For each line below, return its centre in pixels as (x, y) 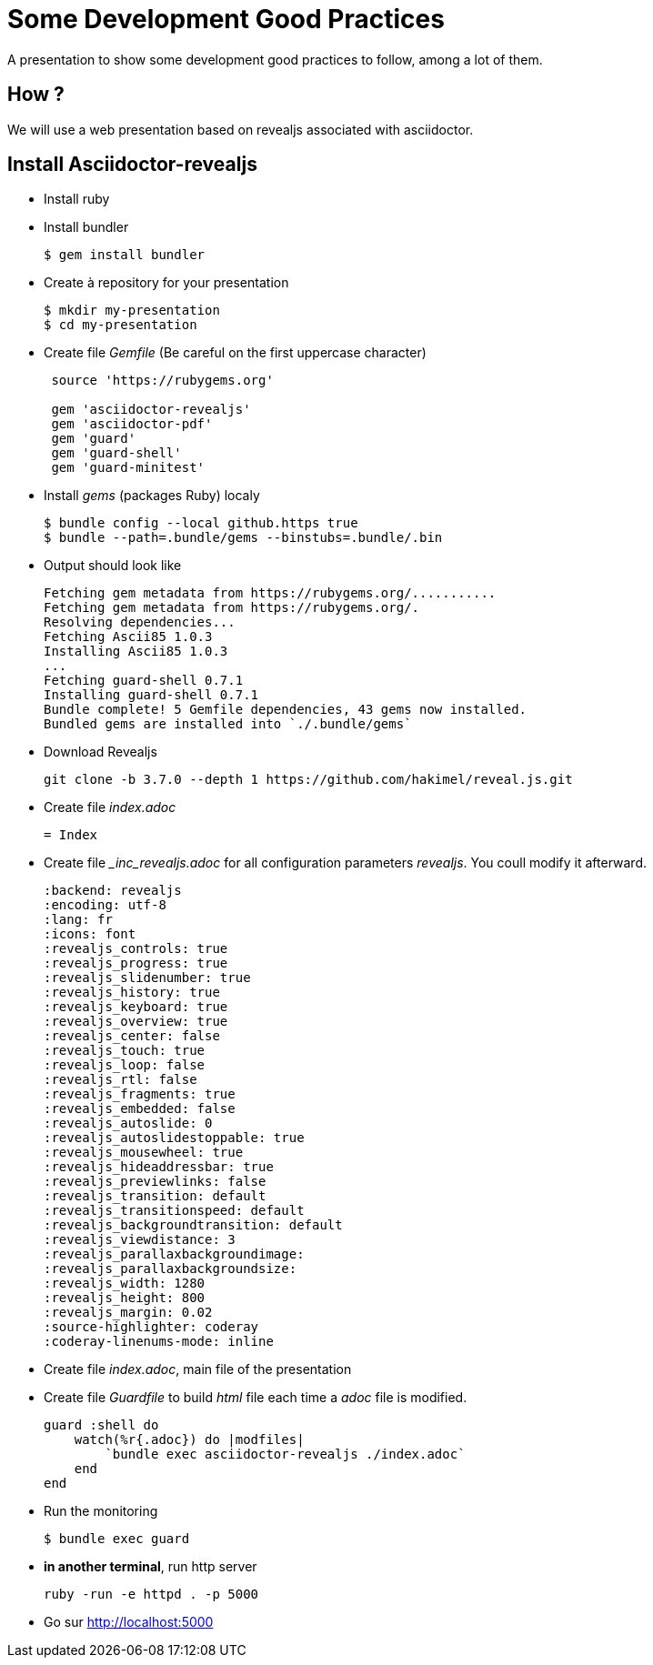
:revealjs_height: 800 (125, 1298)
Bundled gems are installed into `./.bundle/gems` (228, 724)
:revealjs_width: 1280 (125, 1284)
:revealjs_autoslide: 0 (128, 1123)
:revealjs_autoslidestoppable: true (174, 1138)
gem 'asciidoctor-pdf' (132, 424)
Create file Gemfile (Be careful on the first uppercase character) (235, 353)
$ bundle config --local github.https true (201, 523)
